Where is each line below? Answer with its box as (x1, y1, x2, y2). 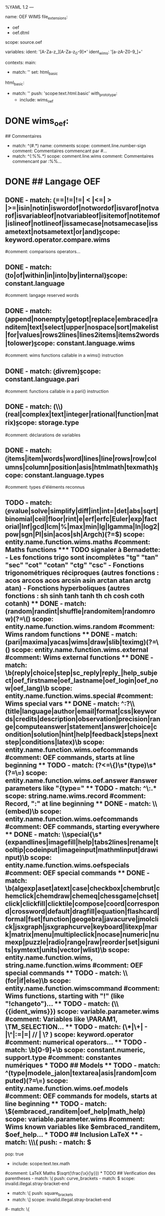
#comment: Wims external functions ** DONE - (5, 653, 154, 661)
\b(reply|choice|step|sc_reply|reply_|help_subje (5, 668, 158, 677)
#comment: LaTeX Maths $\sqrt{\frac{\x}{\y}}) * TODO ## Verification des (5, 1170, 156, 1176)
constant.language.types (24, 471, 104, 479)
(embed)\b (5, 807, 39, 816)
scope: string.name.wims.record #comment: (5, 791, 146, 800)
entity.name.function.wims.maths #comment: (5, 538, 150, 546)
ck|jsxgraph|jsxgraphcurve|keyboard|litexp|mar (5, 922, 158, 931)
